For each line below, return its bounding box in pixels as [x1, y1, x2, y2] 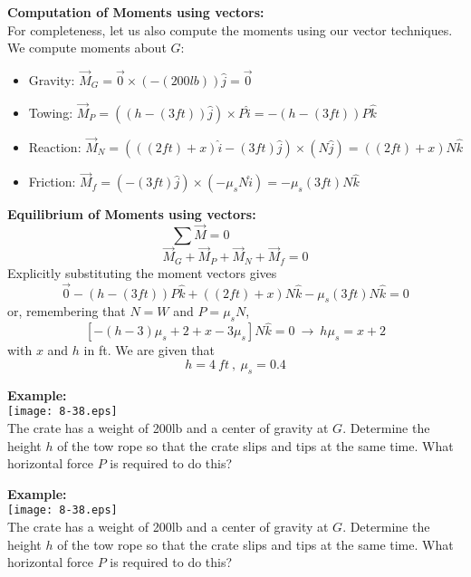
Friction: [28, 172, 76, 191]
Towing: [28, 102, 73, 121]
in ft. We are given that [83, 341, 215, 360]
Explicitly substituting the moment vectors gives [7, 263, 277, 282]
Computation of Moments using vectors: [7, 3, 264, 21]
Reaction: [28, 138, 82, 157]
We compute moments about [7, 38, 167, 57]
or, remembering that [7, 302, 126, 321]
